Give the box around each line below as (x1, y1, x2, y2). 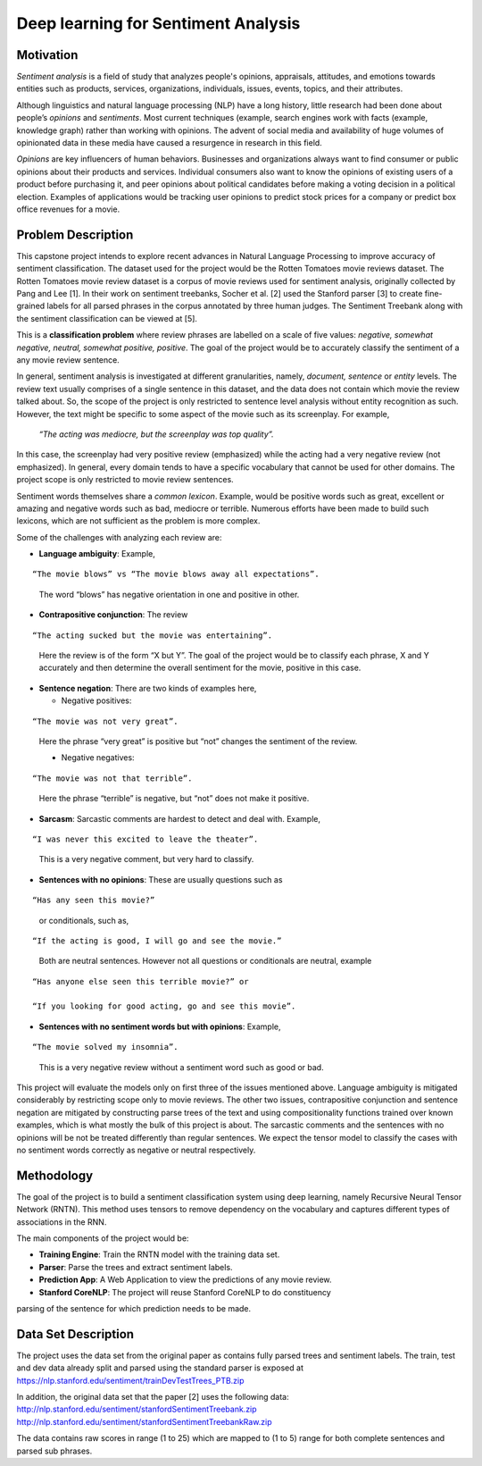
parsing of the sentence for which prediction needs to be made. (16, 1303, 252, 1313)
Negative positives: (61, 695, 132, 706)
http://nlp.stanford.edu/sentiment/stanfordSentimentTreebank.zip (16, 1403, 258, 1415)
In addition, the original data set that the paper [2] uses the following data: (16, 1392, 289, 1403)
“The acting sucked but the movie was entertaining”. (32, 630, 272, 641)
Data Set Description (16, 1327, 134, 1342)
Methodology (16, 1168, 94, 1183)
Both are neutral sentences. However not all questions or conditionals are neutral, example (38, 956, 372, 967)
